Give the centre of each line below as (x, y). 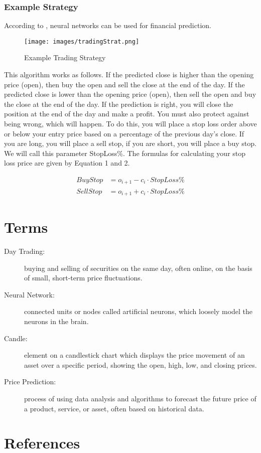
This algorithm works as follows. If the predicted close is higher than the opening (129, 74)
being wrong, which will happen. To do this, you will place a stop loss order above (130, 124)
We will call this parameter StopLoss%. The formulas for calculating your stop (125, 153)
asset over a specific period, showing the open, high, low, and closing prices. (141, 364)
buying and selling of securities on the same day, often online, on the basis (138, 268)
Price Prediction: (30, 382)
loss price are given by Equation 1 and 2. (67, 163)
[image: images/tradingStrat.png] (82, 41)
